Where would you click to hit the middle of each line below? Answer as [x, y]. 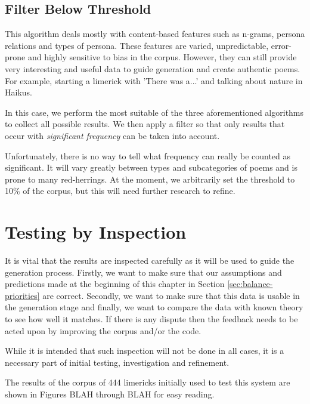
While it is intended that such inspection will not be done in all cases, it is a [145, 351]
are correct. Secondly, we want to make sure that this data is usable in [171, 295]
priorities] [22, 295]
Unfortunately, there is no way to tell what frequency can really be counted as [148, 155]
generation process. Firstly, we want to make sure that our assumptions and [143, 272]
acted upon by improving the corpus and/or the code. [103, 330]
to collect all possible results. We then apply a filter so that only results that [145, 124]
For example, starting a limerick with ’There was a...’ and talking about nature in [154, 80]
